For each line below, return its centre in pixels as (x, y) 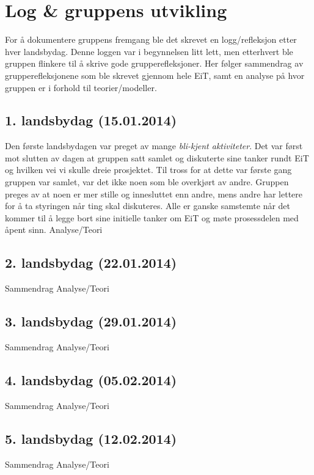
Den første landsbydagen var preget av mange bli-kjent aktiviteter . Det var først (154, 146)
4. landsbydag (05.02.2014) (91, 380)
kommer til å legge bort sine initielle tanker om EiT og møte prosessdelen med (152, 217)
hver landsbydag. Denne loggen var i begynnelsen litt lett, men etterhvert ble (149, 51)
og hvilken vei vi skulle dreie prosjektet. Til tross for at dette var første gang (148, 170)
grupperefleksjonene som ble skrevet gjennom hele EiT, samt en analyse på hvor (155, 75)
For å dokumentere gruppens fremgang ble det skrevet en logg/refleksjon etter (151, 39)
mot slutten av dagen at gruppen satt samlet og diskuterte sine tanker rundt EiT (157, 157)
